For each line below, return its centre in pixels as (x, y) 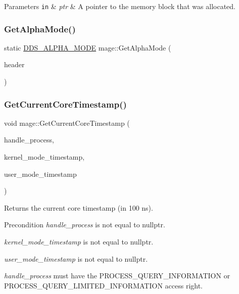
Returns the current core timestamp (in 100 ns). (79, 207)
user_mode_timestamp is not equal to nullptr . (76, 258)
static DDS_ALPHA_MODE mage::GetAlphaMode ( (88, 47)
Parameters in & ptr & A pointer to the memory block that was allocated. (120, 6)
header (14, 64)
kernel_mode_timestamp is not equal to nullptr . (79, 242)
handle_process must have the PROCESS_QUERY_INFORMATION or (117, 276)
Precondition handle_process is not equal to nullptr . (85, 225)
